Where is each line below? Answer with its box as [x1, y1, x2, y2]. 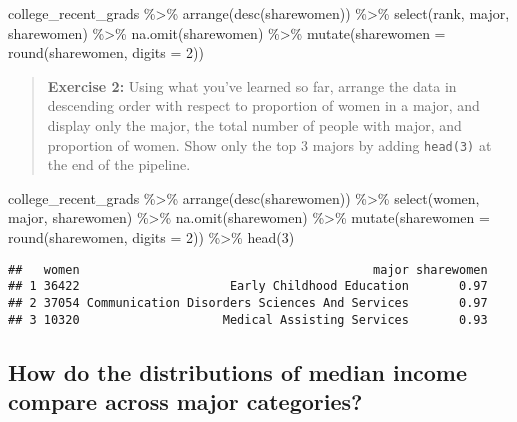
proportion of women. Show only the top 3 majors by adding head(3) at [47, 134, 492, 155]
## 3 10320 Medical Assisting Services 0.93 [8, 312, 488, 327]
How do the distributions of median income [8, 356, 468, 387]
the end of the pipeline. [47, 154, 191, 175]
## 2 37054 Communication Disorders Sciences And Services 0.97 [8, 295, 488, 310]
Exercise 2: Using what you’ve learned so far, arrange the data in [47, 75, 457, 96]
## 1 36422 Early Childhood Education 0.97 [8, 279, 488, 294]
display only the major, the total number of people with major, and [47, 114, 462, 135]
